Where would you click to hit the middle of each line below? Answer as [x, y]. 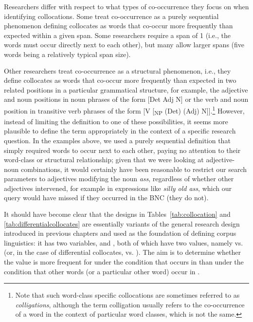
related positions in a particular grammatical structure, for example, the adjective [126, 89]
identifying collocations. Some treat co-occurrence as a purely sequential [111, 16]
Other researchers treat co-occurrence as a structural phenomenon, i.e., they [117, 70]
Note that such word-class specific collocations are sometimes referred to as [127, 295]
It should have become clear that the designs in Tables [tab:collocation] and [117, 214]
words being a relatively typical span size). [67, 54]
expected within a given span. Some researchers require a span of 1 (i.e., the [117, 35]
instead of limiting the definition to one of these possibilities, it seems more [116, 121]
